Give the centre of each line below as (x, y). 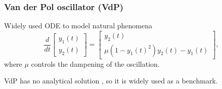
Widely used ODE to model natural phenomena (78, 26)
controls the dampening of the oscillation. (95, 63)
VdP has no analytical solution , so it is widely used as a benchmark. (111, 81)
